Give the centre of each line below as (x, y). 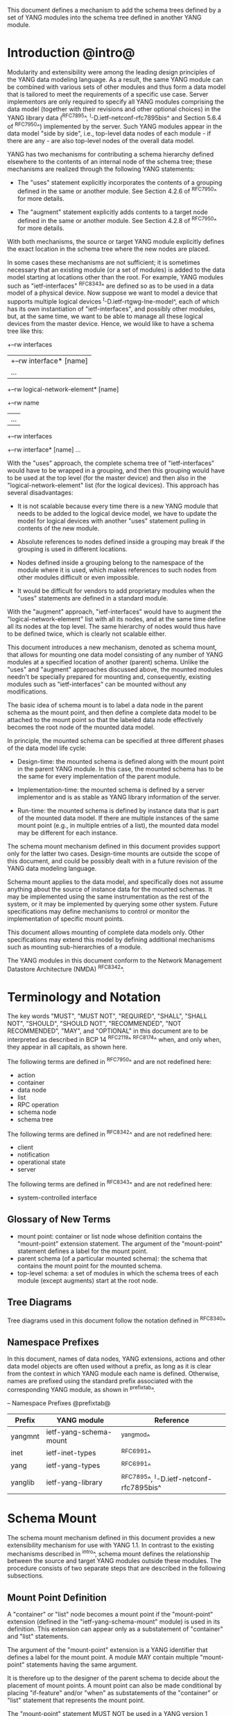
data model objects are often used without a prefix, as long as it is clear (109, 1366)
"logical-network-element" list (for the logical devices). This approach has (113, 485)
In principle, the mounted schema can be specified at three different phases (115, 740)
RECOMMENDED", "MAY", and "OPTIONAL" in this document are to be (107, 1031)
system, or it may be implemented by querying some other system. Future (113, 904)
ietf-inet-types (71, 1453)
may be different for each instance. (67, 833)
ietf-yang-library (74, 1482)
